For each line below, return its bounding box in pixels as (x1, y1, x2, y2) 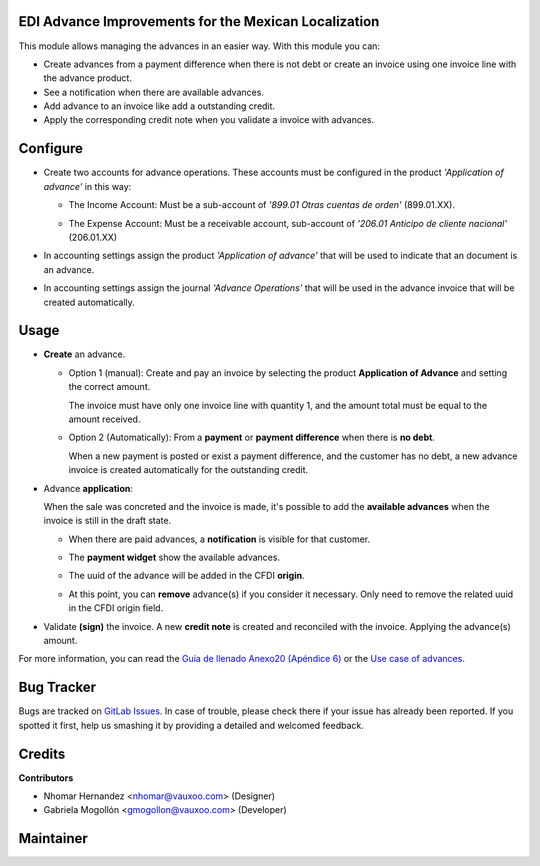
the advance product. (43, 72, 132, 84)
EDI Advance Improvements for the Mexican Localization (18, 13, 380, 30)
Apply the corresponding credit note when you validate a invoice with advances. (43, 114, 375, 126)
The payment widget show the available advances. (68, 551, 280, 564)
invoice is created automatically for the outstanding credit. (68, 464, 309, 476)
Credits (18, 745, 66, 762)
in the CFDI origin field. (68, 602, 164, 614)
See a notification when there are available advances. (43, 86, 265, 98)
